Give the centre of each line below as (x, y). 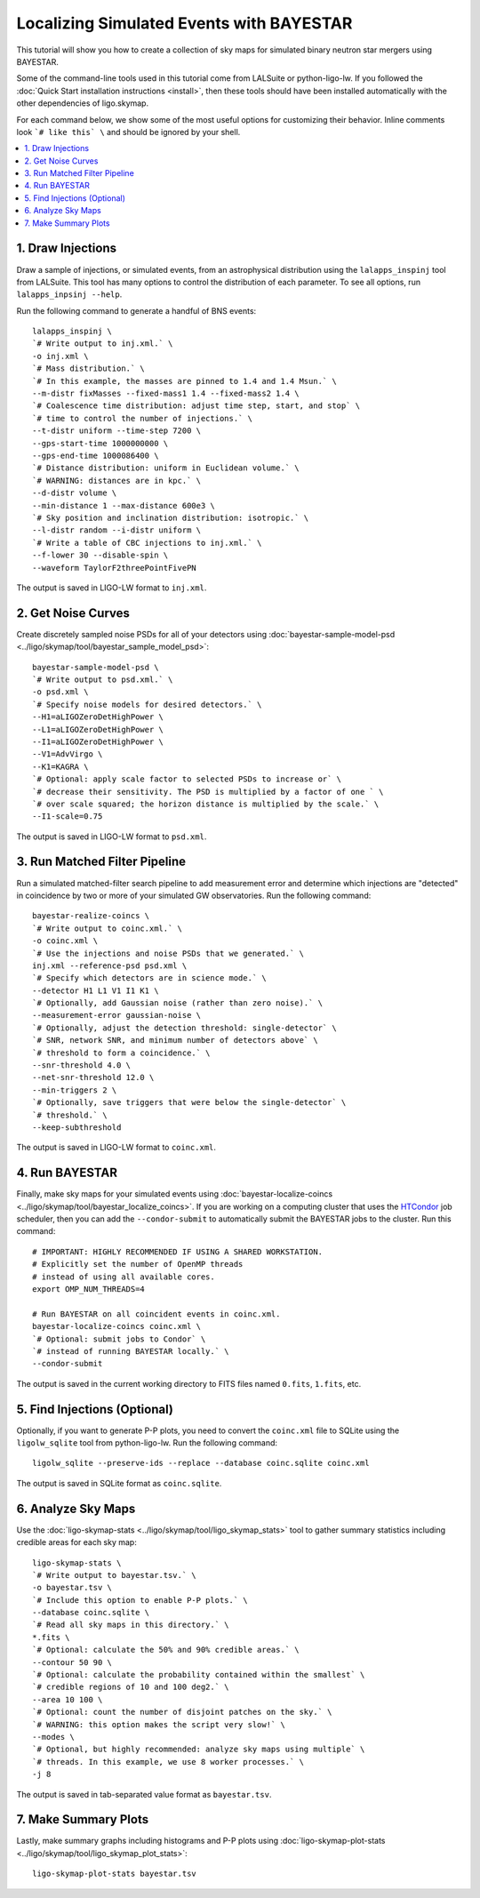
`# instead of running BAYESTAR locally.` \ (131, 1351)
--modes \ (53, 1737)
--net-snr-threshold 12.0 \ (93, 1077)
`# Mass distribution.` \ (89, 368)
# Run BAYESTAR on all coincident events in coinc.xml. (156, 1314)
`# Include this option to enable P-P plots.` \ (140, 1600)
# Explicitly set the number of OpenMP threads (138, 1264)
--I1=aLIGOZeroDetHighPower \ (98, 741)
